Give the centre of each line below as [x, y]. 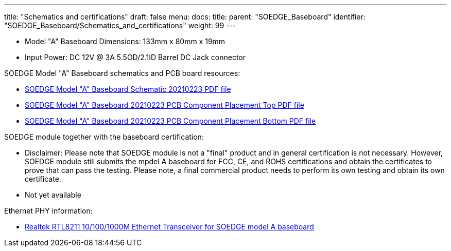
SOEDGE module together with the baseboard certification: [104, 137]
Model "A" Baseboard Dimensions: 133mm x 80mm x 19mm [125, 41]
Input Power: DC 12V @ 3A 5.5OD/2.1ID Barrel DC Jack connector [135, 57]
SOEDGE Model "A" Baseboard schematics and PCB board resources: [122, 73]
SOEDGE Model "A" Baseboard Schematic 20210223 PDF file [128, 89]
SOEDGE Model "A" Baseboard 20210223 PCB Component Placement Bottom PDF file [170, 121]
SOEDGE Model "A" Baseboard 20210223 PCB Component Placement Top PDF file [164, 105]
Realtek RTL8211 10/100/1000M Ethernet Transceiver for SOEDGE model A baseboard [169, 227]
